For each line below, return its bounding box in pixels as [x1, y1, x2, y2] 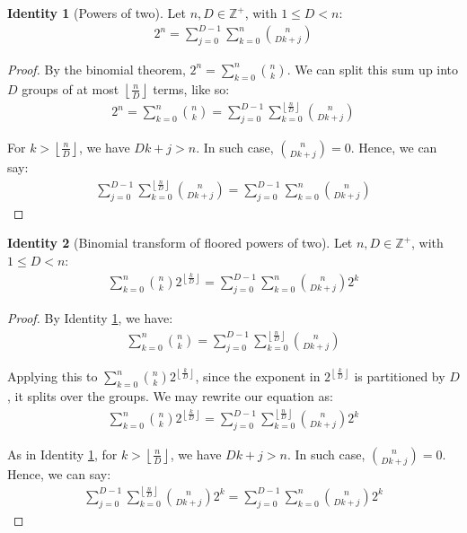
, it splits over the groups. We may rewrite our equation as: [7, 386, 333, 405]
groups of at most [22, 79, 119, 98]
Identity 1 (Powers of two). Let [7, 4, 186, 22]
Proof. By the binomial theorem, [7, 59, 186, 78]
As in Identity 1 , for [7, 444, 118, 463]
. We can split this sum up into [286, 59, 459, 78]
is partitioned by [354, 367, 445, 386]
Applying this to [7, 367, 98, 386]
